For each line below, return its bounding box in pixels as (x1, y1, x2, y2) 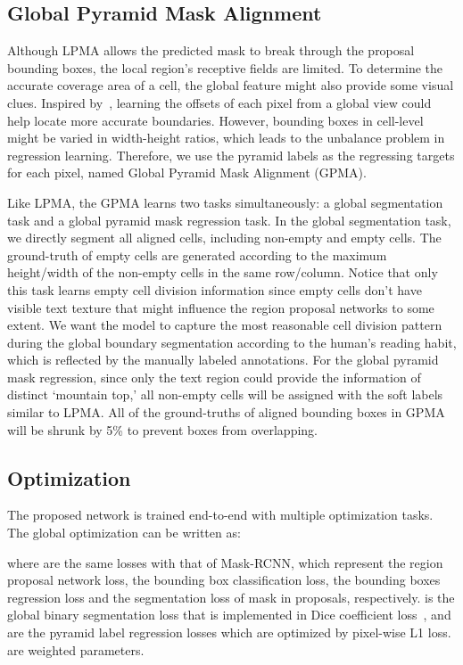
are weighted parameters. (7, 640, 145, 659)
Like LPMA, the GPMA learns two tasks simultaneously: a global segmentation (7, 193, 443, 211)
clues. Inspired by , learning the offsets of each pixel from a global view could (7, 93, 432, 111)
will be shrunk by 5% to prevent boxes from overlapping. (7, 420, 318, 439)
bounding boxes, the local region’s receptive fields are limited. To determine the (7, 58, 443, 77)
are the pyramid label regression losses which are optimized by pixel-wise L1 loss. (7, 623, 451, 642)
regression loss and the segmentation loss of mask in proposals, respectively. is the (7, 587, 455, 606)
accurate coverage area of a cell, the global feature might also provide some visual (7, 76, 454, 94)
